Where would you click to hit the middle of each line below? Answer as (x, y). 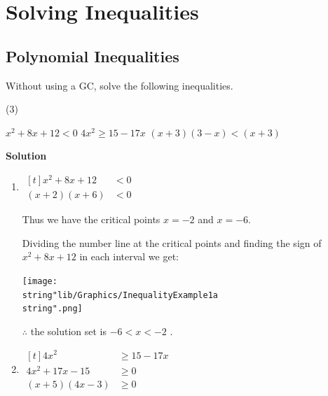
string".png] (52, 309)
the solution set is (69, 331)
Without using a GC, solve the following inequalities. (119, 85)
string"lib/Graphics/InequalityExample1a (120, 295)
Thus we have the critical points (91, 219)
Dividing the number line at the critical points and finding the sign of (172, 242)
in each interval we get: (129, 256)
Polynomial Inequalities (93, 56)
